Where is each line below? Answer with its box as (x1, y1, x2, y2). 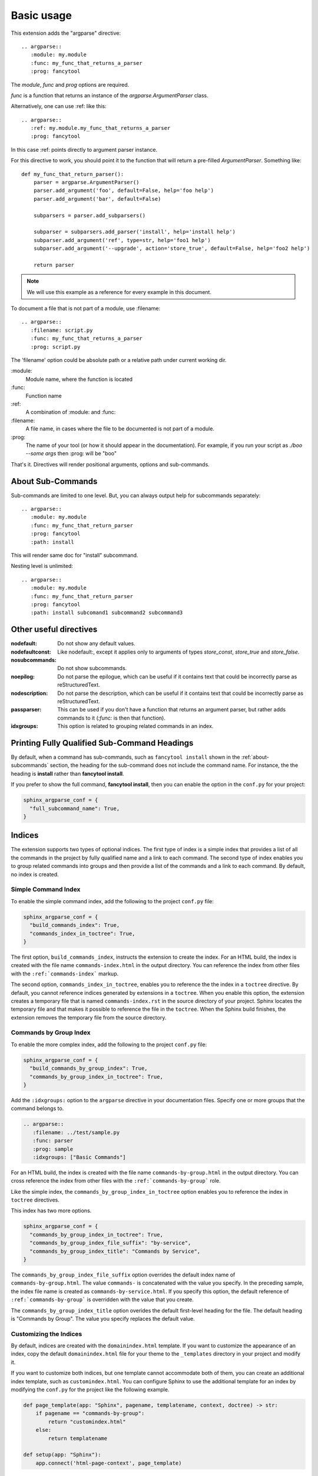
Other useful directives (11, 625, 98, 635)
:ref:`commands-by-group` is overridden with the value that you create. (11, 1296, 194, 1303)
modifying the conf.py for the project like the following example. (11, 1386, 170, 1393)
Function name (25, 392, 62, 399)
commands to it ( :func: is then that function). (57, 714, 166, 721)
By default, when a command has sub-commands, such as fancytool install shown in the (11, 753, 240, 761)
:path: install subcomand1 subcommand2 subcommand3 (30, 609, 183, 616)
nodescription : (11, 690, 48, 697)
